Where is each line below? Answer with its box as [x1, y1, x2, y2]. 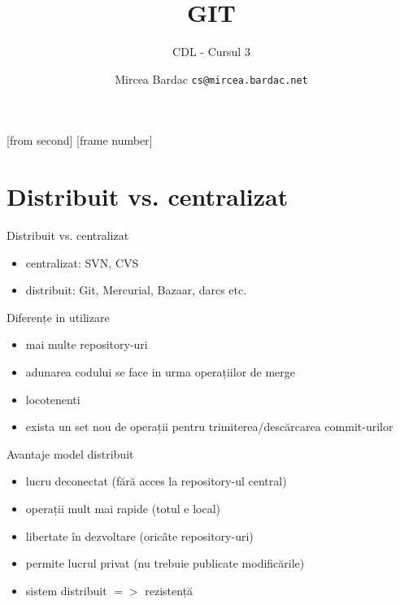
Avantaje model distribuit [7, 445, 134, 462]
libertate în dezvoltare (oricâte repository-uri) [25, 527, 254, 544]
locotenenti [25, 390, 80, 407]
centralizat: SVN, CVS [25, 254, 139, 271]
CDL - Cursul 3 [172, 43, 250, 60]
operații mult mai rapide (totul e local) [25, 500, 221, 517]
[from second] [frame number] [7, 132, 153, 149]
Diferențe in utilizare [7, 308, 110, 325]
